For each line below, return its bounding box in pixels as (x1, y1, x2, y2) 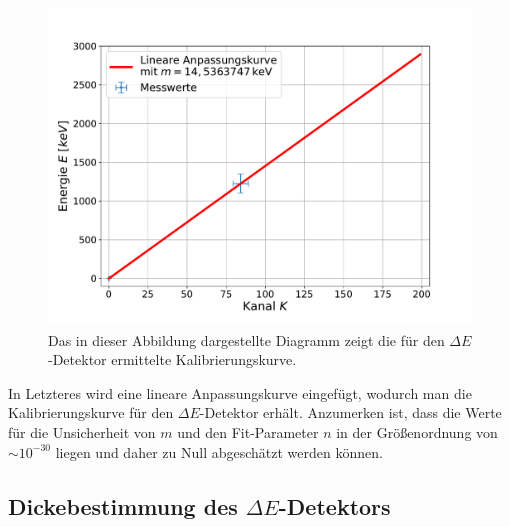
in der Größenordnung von (336, 421, 498, 442)
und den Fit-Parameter (177, 421, 319, 442)
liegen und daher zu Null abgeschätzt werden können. (55, 441, 383, 462)
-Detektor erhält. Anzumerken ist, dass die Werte (199, 402, 502, 423)
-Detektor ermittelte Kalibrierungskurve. (48, 349, 297, 370)
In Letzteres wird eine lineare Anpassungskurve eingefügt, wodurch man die (8, 382, 472, 403)
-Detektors (278, 490, 391, 521)
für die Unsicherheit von (8, 421, 156, 442)
